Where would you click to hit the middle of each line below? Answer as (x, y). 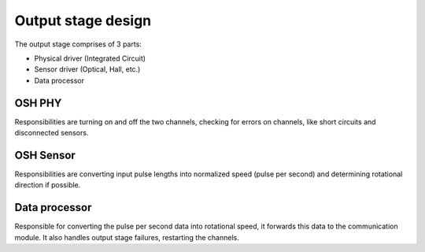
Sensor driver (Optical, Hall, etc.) (87, 69)
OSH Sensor (45, 155)
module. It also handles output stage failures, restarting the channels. (127, 237)
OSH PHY (38, 103)
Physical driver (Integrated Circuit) (90, 58)
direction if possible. (48, 185)
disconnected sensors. (52, 133)
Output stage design (83, 20)
